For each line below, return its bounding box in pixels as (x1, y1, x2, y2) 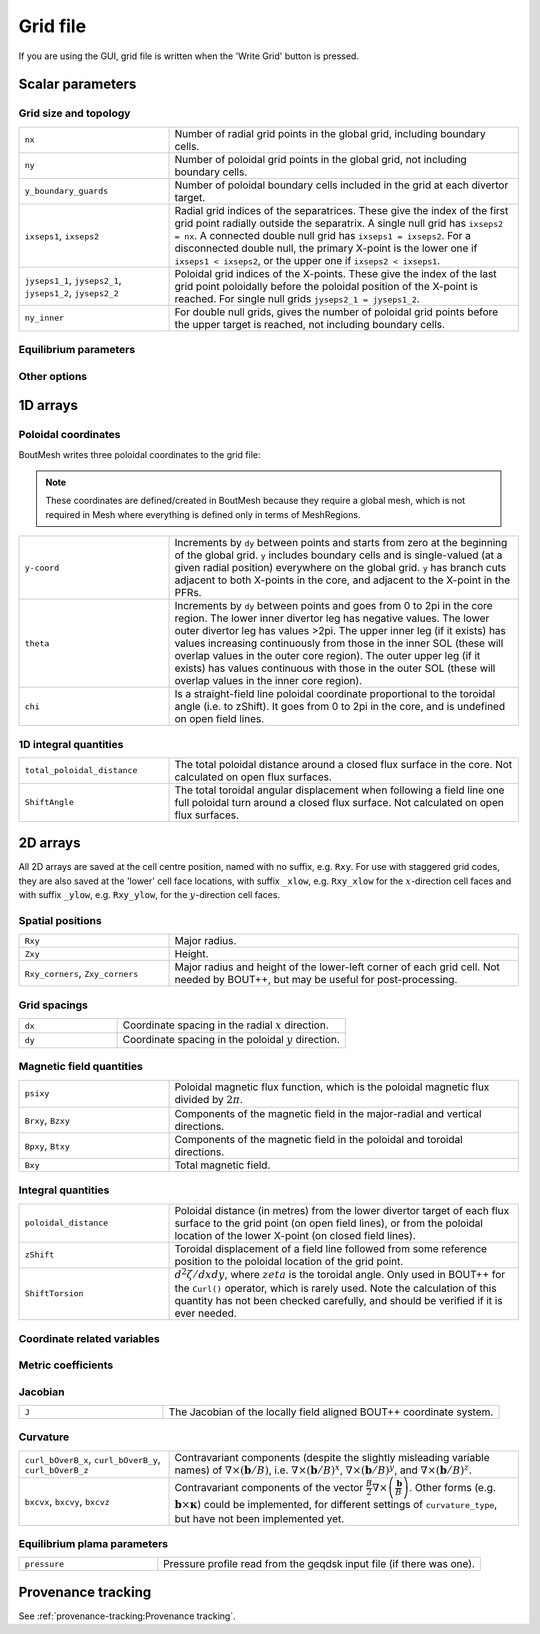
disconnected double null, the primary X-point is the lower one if (174, 241, 478, 255)
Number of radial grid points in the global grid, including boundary (174, 126, 486, 140)
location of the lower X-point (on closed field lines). (174, 1228, 416, 1242)
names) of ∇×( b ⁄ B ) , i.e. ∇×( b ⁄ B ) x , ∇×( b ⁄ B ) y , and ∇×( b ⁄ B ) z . (174, 1461, 472, 1477)
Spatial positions (18, 913, 102, 927)
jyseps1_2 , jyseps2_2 (24, 285, 119, 299)
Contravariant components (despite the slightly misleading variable (174, 1450, 490, 1464)
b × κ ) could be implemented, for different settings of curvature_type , (174, 1498, 498, 1512)
